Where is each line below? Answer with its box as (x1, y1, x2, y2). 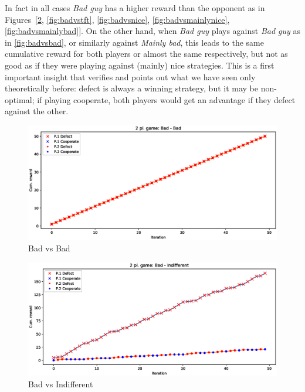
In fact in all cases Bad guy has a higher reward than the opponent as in (5, 2, 265, 13)
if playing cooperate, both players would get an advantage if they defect (37, 93, 296, 105)
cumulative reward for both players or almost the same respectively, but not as (5, 47, 288, 60)
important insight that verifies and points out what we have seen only (5, 70, 256, 83)
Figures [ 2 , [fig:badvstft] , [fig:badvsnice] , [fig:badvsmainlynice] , (5, 13, 230, 25)
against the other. (5, 105, 69, 117)
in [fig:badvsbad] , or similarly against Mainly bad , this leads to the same (5, 36, 265, 48)
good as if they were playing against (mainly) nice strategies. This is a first (5, 59, 274, 71)
